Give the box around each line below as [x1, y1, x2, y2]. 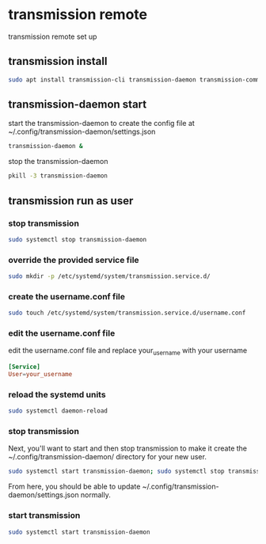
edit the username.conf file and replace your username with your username [8, 346, 248, 357]
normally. [80, 490, 111, 500]
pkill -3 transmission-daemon [8, 172, 108, 180]
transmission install [8, 55, 108, 68]
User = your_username [8, 371, 73, 379]
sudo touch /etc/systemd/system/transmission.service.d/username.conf [8, 309, 246, 318]
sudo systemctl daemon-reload [8, 407, 108, 415]
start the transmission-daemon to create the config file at [8, 119, 196, 128]
